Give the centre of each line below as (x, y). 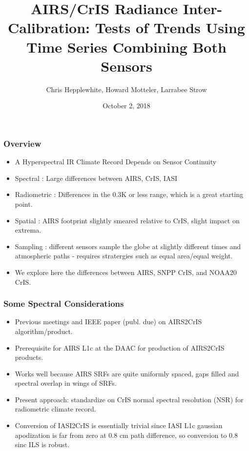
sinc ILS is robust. (42, 444)
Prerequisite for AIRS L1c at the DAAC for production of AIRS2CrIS (120, 347)
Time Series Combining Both (126, 47)
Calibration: (49, 28)
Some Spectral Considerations (64, 304)
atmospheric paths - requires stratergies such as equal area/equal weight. (124, 256)
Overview (22, 143)
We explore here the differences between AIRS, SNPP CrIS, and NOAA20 (126, 272)
